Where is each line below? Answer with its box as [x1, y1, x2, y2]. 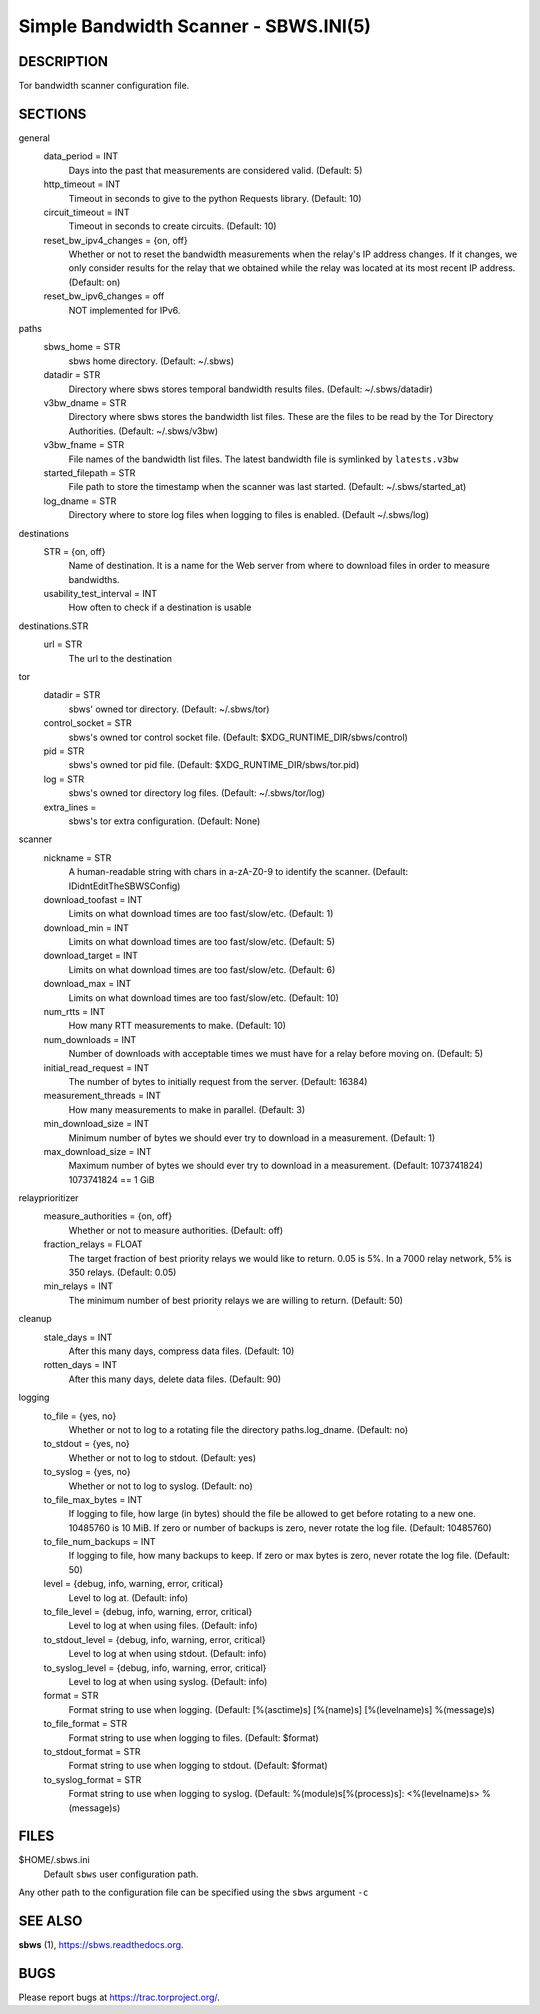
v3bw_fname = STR [43, 439, 125, 451]
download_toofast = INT [43, 893, 143, 905]
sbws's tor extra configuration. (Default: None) [68, 815, 261, 827]
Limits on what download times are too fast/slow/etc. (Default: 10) [68, 991, 340, 1004]
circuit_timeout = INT [43, 206, 130, 218]
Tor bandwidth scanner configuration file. [18, 80, 190, 92]
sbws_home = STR [43, 341, 121, 353]
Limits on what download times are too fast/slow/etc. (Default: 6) [68, 963, 336, 975]
